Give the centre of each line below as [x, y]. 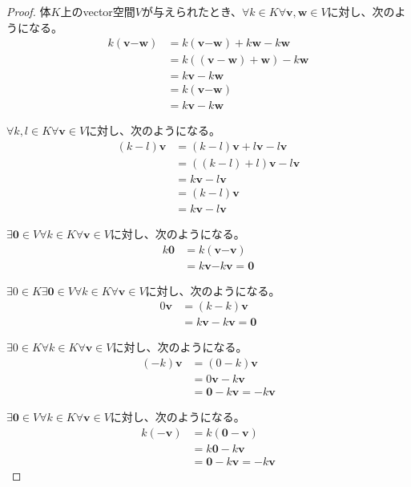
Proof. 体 [29, 11]
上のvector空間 [98, 11]
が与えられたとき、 [192, 11]
